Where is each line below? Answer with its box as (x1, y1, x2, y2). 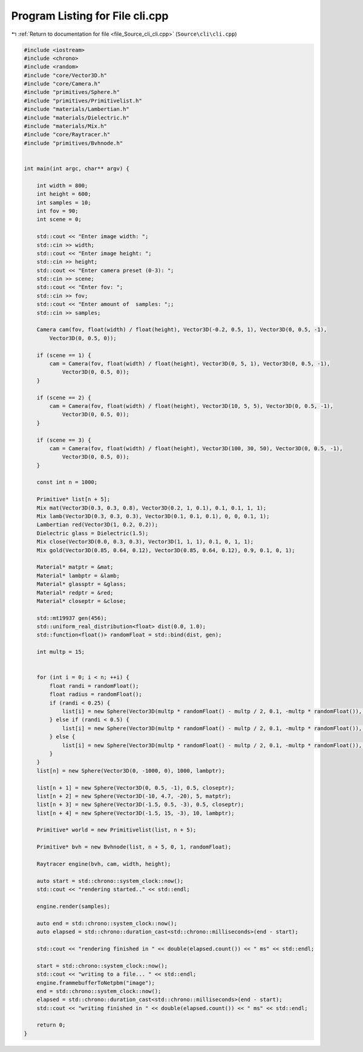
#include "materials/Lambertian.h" (24, 106, 129, 113)
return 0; (36, 1022, 66, 1028)
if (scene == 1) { (36, 351, 91, 359)
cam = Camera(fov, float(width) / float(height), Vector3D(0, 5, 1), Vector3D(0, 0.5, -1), (49, 360, 330, 367)
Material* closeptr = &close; (36, 598, 126, 604)
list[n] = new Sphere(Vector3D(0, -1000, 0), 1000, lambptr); (36, 767, 225, 774)
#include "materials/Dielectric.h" (24, 114, 129, 121)
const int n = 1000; (36, 479, 98, 486)
